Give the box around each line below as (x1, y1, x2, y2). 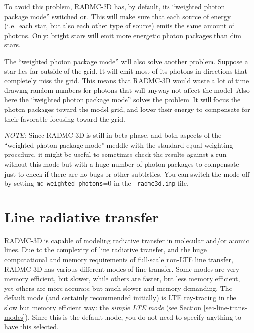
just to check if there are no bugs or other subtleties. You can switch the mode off (4, 168, 250, 178)
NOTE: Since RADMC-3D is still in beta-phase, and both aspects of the (4, 130, 222, 140)
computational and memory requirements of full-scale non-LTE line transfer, (4, 254, 233, 265)
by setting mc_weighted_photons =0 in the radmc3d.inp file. (4, 178, 189, 188)
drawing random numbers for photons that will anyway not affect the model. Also (4, 85, 250, 95)
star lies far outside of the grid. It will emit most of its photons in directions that (4, 66, 247, 76)
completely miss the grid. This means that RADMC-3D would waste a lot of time (4, 75, 249, 86)
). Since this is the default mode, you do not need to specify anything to (25, 311, 241, 322)
